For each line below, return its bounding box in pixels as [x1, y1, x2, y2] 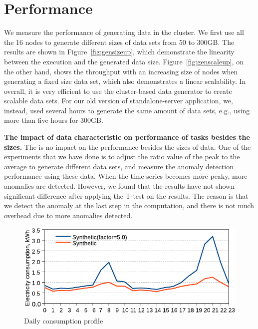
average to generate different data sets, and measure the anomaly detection [4, 161, 234, 171]
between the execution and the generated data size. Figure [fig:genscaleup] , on [4, 56, 244, 66]
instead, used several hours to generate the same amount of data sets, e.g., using [4, 105, 250, 115]
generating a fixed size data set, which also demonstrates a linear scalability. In [4, 76, 246, 86]
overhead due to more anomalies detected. [4, 210, 133, 220]
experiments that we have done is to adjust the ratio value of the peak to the [4, 151, 240, 162]
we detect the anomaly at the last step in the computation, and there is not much [4, 200, 255, 211]
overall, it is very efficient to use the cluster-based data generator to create [4, 85, 232, 96]
